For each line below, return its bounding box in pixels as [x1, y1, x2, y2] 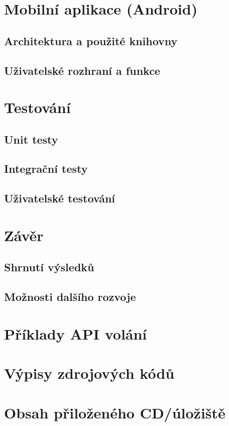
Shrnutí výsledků [4, 259, 94, 275]
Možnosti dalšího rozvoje [4, 289, 136, 304]
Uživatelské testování [4, 190, 116, 206]
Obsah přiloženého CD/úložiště [4, 402, 225, 422]
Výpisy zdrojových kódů [4, 363, 175, 383]
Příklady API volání [4, 323, 147, 344]
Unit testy [4, 131, 58, 147]
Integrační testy [4, 161, 88, 176]
